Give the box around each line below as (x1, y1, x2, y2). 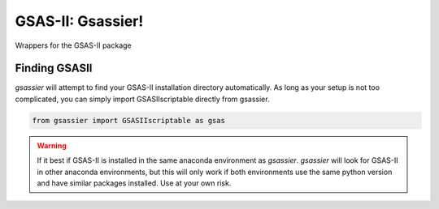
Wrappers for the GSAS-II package (15, 41, 132, 50)
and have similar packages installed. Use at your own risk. (37, 178, 232, 188)
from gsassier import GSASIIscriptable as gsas (32, 116, 225, 125)
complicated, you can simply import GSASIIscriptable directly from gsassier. (15, 94, 270, 104)
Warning (37, 140, 67, 150)
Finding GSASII (15, 62, 93, 75)
